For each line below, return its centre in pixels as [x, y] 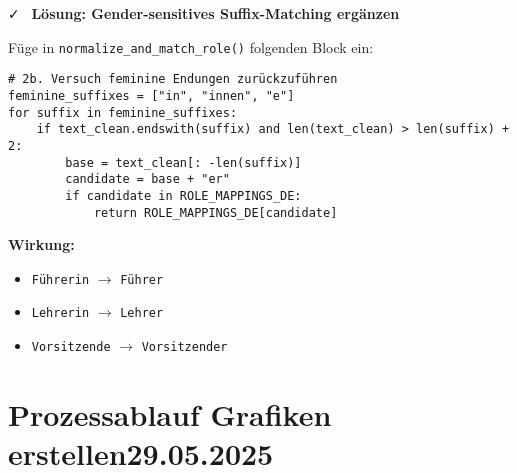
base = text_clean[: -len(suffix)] [183, 162]
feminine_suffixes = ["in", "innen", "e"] [151, 95]
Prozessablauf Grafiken [170, 413]
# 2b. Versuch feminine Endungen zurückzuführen [173, 79]
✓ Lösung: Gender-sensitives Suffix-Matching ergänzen [204, 13]
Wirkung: [41, 244]
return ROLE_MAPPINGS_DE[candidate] [215, 212]
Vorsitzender [184, 347]
